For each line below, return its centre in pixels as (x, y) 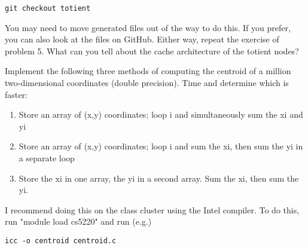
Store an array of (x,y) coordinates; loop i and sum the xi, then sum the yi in (161, 146)
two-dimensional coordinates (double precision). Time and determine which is (147, 83)
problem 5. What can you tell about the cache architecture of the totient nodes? (152, 50)
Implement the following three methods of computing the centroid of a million (148, 71)
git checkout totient (48, 8)
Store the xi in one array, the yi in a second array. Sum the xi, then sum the (159, 178)
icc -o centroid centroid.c (61, 241)
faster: (16, 94)
